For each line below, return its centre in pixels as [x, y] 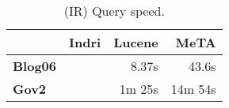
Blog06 [34, 66]
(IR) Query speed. [114, 11]
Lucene [136, 42]
